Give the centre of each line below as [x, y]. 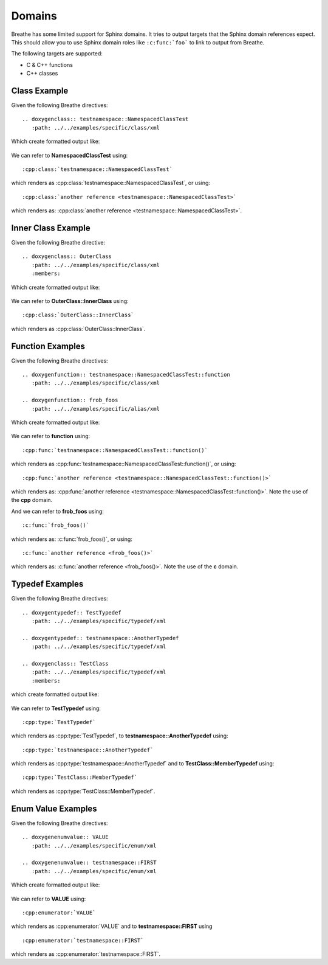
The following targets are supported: [57, 54]
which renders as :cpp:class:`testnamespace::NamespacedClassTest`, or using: [111, 183]
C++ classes [42, 74]
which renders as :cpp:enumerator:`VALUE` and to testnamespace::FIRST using [112, 926]
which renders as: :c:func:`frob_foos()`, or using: [72, 539]
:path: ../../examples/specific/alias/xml [96, 409]
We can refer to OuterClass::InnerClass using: [70, 301]
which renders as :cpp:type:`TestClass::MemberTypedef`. [83, 791]
